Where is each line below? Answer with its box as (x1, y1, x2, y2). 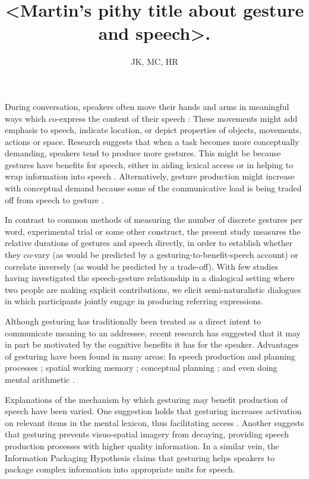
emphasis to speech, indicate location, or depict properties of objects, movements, (5, 124, 302, 136)
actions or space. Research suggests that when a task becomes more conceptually (5, 135, 299, 147)
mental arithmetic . (5, 373, 75, 385)
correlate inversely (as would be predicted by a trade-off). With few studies (5, 260, 279, 272)
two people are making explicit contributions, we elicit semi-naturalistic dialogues (5, 283, 301, 295)
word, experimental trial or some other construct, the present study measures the (5, 225, 301, 237)
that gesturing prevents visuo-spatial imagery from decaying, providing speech (5, 428, 289, 440)
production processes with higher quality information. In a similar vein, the (5, 439, 279, 452)
